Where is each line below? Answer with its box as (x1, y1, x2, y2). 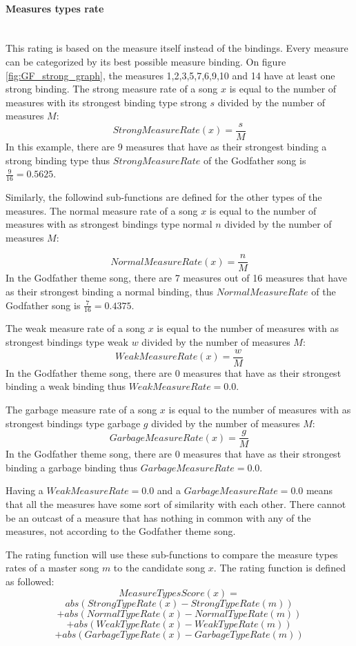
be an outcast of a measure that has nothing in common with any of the (6, 510, 311, 525)
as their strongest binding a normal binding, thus (6, 284, 214, 299)
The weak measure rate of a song (6, 321, 146, 335)
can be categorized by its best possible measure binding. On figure (6, 54, 286, 68)
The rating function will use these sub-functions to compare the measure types (6, 547, 338, 561)
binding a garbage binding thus (6, 460, 138, 474)
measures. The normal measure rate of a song (6, 203, 198, 217)
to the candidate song (113, 560, 206, 575)
